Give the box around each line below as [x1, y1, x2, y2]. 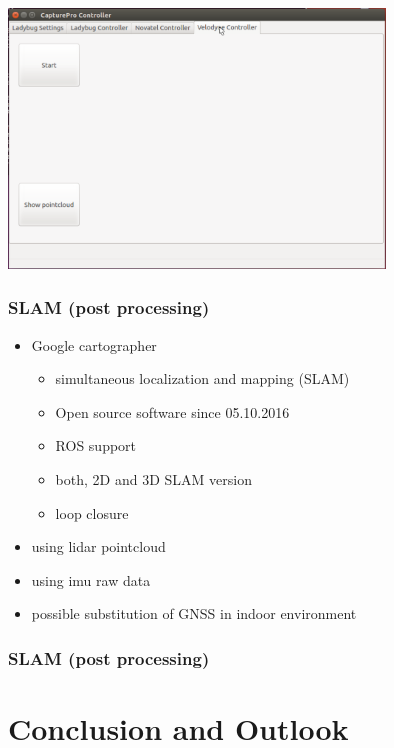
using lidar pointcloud [31, 536, 166, 557]
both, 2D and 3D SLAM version [55, 469, 252, 489]
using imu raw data [31, 569, 151, 590]
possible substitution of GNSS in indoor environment [31, 603, 357, 624]
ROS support [55, 435, 137, 456]
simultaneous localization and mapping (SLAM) [55, 368, 350, 389]
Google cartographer [31, 334, 157, 355]
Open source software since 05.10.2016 [55, 401, 290, 422]
